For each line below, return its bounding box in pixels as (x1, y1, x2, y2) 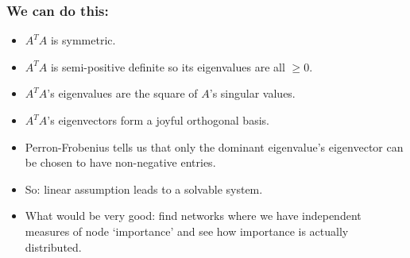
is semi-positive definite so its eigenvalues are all (50, 58, 285, 75)
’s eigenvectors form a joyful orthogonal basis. (47, 112, 269, 128)
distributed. (25, 238, 82, 255)
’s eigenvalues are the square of (47, 85, 198, 102)
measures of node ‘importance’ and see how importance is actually (25, 222, 349, 239)
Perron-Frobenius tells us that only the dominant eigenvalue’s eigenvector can (25, 138, 404, 155)
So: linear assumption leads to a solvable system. (25, 180, 263, 197)
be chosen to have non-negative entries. (25, 154, 216, 171)
